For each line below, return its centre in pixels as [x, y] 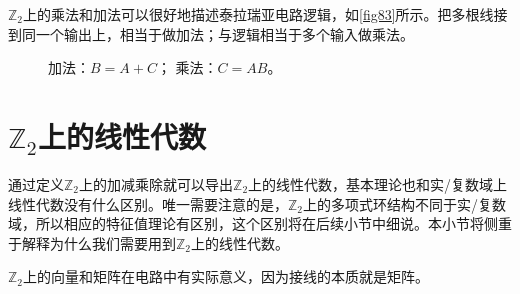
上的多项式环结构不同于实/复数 [405, 203]
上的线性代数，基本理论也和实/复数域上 [378, 183]
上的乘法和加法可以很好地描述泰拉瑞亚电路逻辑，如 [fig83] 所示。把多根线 [258, 14]
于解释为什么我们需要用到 [92, 242]
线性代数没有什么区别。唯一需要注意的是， [148, 203]
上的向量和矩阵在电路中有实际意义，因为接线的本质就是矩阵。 [226, 276]
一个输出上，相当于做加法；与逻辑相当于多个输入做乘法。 [224, 33]
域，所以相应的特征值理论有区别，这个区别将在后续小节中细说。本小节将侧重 [260, 223]
